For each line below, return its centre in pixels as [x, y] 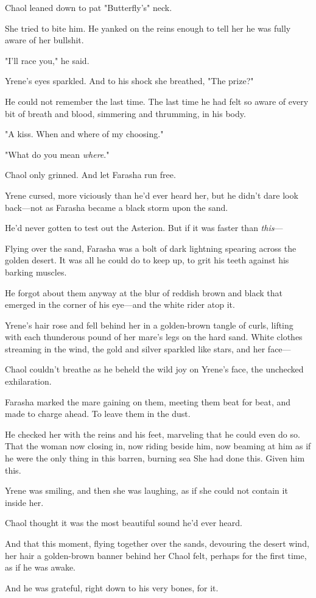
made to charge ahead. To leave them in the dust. [98, 414]
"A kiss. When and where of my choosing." [84, 134]
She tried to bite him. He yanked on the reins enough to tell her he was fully [148, 28]
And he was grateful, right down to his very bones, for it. [112, 587]
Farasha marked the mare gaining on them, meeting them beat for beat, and [148, 401]
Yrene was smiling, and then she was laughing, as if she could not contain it [146, 490]
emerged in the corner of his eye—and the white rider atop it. [120, 304]
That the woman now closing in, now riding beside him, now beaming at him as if [158, 446]
